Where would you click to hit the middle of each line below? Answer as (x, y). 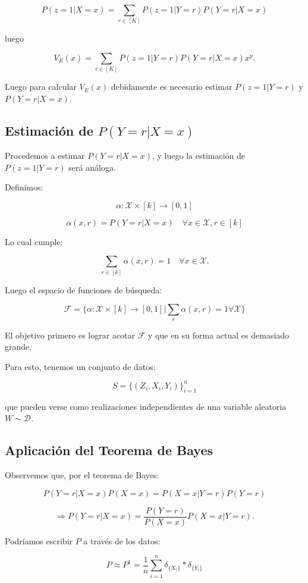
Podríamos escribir (39, 540)
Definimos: (24, 187)
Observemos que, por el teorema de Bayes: (82, 475)
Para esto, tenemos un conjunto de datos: (80, 366)
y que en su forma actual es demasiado (219, 335)
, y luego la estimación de (199, 155)
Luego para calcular (41, 87)
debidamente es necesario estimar (172, 87)
